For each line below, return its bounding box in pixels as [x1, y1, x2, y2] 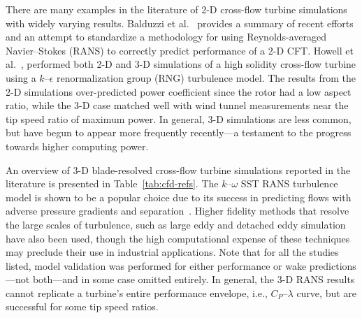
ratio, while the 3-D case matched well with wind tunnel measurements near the [6, 98, 349, 113]
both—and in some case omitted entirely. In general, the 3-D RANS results [32, 272, 355, 287]
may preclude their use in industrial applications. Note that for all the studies [6, 245, 339, 259]
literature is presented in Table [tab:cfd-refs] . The [6, 176, 219, 191]
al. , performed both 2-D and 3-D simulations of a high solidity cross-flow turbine [6, 57, 356, 71]
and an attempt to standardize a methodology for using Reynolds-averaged [6, 29, 327, 44]
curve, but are [296, 285, 357, 300]
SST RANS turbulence [240, 176, 338, 191]
